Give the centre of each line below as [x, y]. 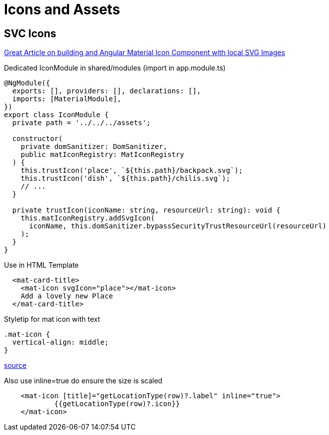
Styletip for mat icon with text [52, 319]
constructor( [38, 139]
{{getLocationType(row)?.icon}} [117, 404]
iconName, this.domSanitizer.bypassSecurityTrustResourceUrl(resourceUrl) [178, 226]
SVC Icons [30, 33]
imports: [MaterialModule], [67, 99]
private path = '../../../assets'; [82, 123]
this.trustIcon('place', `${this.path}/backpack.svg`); [132, 171]
